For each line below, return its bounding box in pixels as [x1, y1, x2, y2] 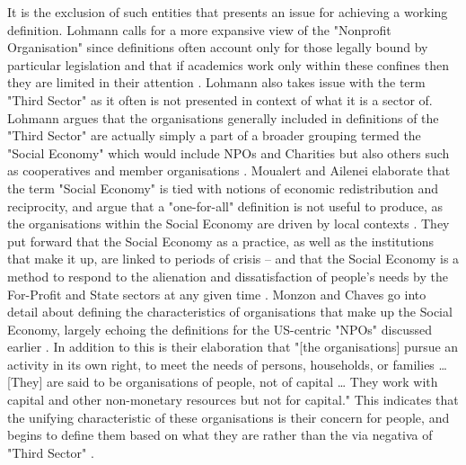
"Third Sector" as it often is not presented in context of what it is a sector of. [7, 90, 433, 109]
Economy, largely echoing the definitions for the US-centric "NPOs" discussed [7, 319, 432, 338]
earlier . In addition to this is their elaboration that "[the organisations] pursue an [7, 337, 459, 356]
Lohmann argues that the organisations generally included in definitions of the [7, 108, 439, 127]
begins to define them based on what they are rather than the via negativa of [7, 425, 433, 444]
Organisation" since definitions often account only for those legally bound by [7, 38, 428, 57]
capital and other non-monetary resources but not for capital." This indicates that [7, 390, 459, 409]
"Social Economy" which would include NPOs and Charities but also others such [7, 143, 450, 162]
